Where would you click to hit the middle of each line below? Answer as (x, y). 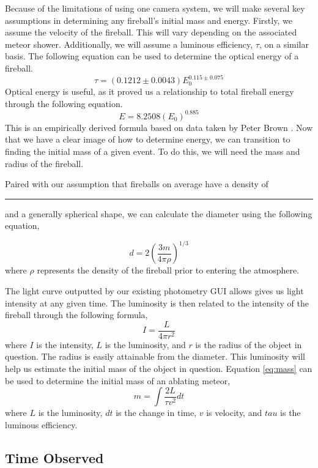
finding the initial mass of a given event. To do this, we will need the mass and (153, 151)
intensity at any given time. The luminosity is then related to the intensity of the (157, 303)
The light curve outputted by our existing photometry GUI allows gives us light (154, 291)
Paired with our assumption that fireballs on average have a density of (137, 184)
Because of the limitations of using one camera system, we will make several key (155, 8)
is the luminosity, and (145, 344)
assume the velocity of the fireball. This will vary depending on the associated (151, 32)
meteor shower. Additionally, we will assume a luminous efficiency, (129, 44)
